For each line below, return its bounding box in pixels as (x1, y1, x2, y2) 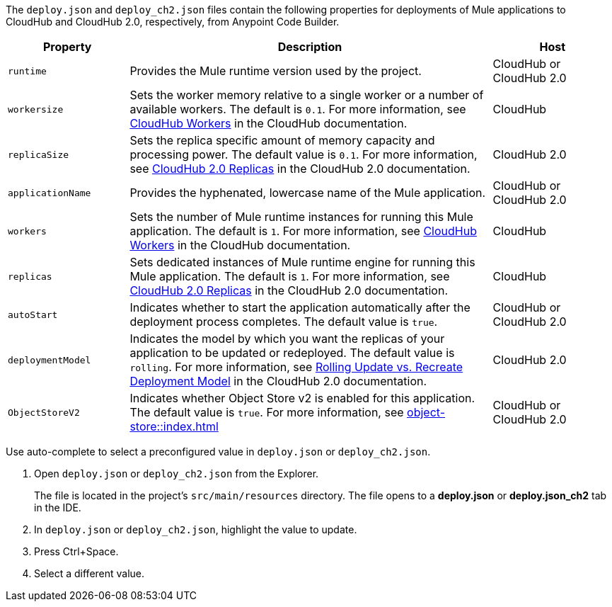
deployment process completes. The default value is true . (129, 314, 438, 329)
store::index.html (129, 419, 219, 433)
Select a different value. (34, 567, 145, 579)
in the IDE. (34, 501, 81, 514)
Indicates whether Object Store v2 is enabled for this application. (129, 391, 475, 405)
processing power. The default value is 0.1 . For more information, (129, 147, 478, 161)
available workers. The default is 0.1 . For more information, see (129, 102, 466, 116)
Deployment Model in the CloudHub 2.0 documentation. (129, 374, 427, 388)
